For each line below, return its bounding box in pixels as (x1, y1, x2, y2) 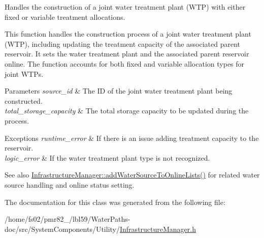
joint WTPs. (5, 68, 44, 79)
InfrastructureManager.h (120, 223, 196, 234)
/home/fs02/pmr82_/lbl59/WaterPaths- (5, 214, 130, 224)
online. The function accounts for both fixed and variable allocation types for (5, 58, 245, 69)
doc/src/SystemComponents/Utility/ (5, 223, 120, 234)
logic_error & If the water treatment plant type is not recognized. (5, 152, 210, 163)
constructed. (5, 95, 43, 106)
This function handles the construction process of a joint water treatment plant (5, 28, 251, 39)
